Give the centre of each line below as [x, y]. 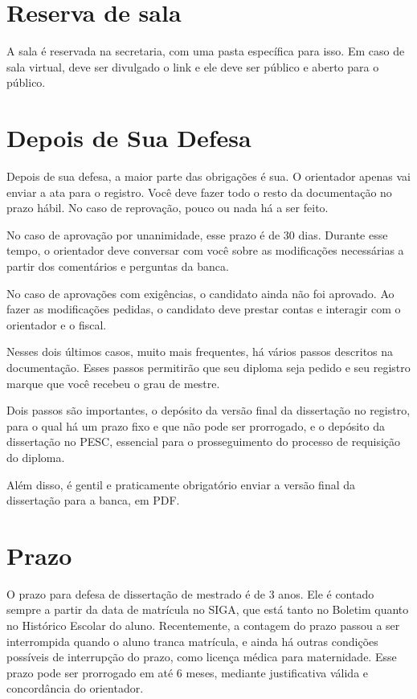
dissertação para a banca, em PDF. [93, 500]
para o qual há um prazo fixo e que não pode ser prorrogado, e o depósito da [196, 425]
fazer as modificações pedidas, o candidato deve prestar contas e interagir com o [204, 309]
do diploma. [36, 457]
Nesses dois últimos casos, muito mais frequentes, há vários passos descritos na [200, 352]
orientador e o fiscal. [57, 324]
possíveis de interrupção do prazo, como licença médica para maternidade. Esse [202, 657]
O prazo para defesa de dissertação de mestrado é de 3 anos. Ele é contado [190, 593]
